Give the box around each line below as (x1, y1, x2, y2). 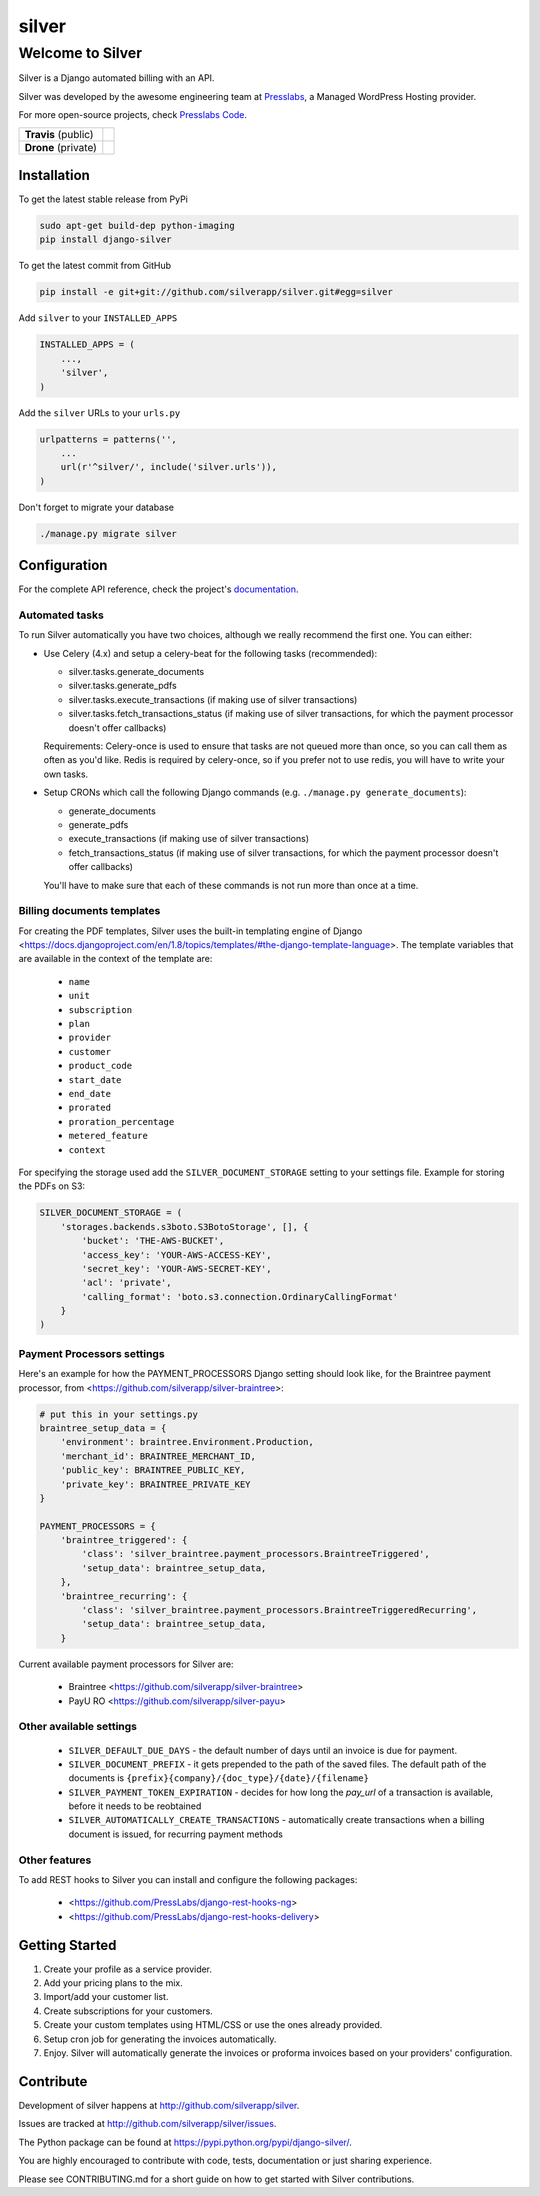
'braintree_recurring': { (60, 1590, 188, 1602)
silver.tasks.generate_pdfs (68, 680, 177, 692)
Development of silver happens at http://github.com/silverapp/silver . (18, 2099, 300, 2111)
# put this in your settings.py (39, 1408, 199, 1420)
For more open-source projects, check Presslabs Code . (18, 109, 248, 121)
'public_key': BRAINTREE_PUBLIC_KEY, (60, 1465, 246, 1476)
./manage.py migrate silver (39, 528, 177, 539)
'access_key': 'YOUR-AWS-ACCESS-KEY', (81, 1249, 272, 1260)
